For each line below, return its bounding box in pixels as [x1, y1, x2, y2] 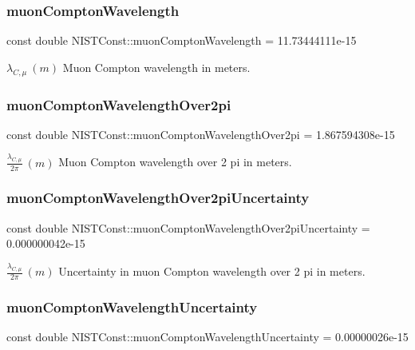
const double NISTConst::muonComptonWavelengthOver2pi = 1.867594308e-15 [6, 125, 395, 142]
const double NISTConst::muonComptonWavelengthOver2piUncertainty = [6, 219, 370, 236]
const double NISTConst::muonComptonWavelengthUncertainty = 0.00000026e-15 [6, 328, 409, 345]
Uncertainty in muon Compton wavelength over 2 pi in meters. [58, 263, 366, 280]
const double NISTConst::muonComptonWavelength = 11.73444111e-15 [6, 32, 357, 49]
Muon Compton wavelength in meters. [62, 58, 251, 75]
